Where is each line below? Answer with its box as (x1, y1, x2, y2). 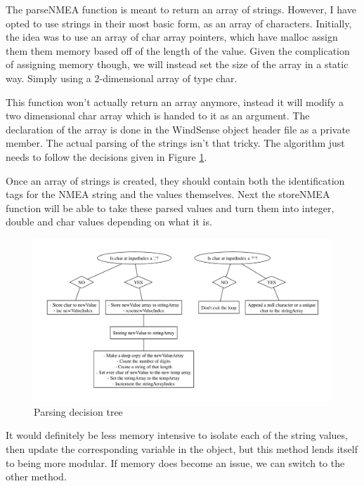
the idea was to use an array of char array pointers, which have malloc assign (6, 29, 338, 44)
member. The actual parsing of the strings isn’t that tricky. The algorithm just (6, 136, 345, 150)
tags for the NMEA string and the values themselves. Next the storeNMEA (6, 187, 330, 202)
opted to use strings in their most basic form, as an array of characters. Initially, (6, 15, 352, 30)
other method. (6, 469, 67, 484)
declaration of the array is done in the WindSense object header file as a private (6, 121, 351, 136)
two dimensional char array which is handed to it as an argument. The (6, 108, 310, 123)
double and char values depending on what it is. (6, 214, 212, 229)
